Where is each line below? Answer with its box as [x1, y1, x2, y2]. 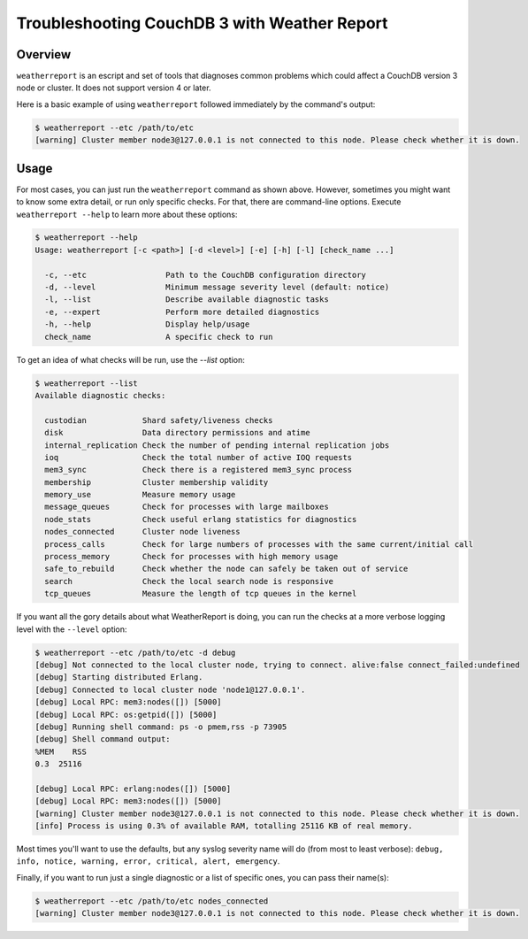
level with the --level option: [16, 624, 127, 635]
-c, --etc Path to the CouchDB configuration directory [44, 270, 367, 280]
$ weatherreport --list [34, 378, 139, 389]
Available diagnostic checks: [34, 390, 166, 400]
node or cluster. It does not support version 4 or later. [16, 82, 211, 93]
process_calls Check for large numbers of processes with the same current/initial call [44, 539, 473, 549]
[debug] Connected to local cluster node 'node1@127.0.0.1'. [34, 684, 306, 695]
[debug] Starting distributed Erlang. [34, 673, 203, 682]
